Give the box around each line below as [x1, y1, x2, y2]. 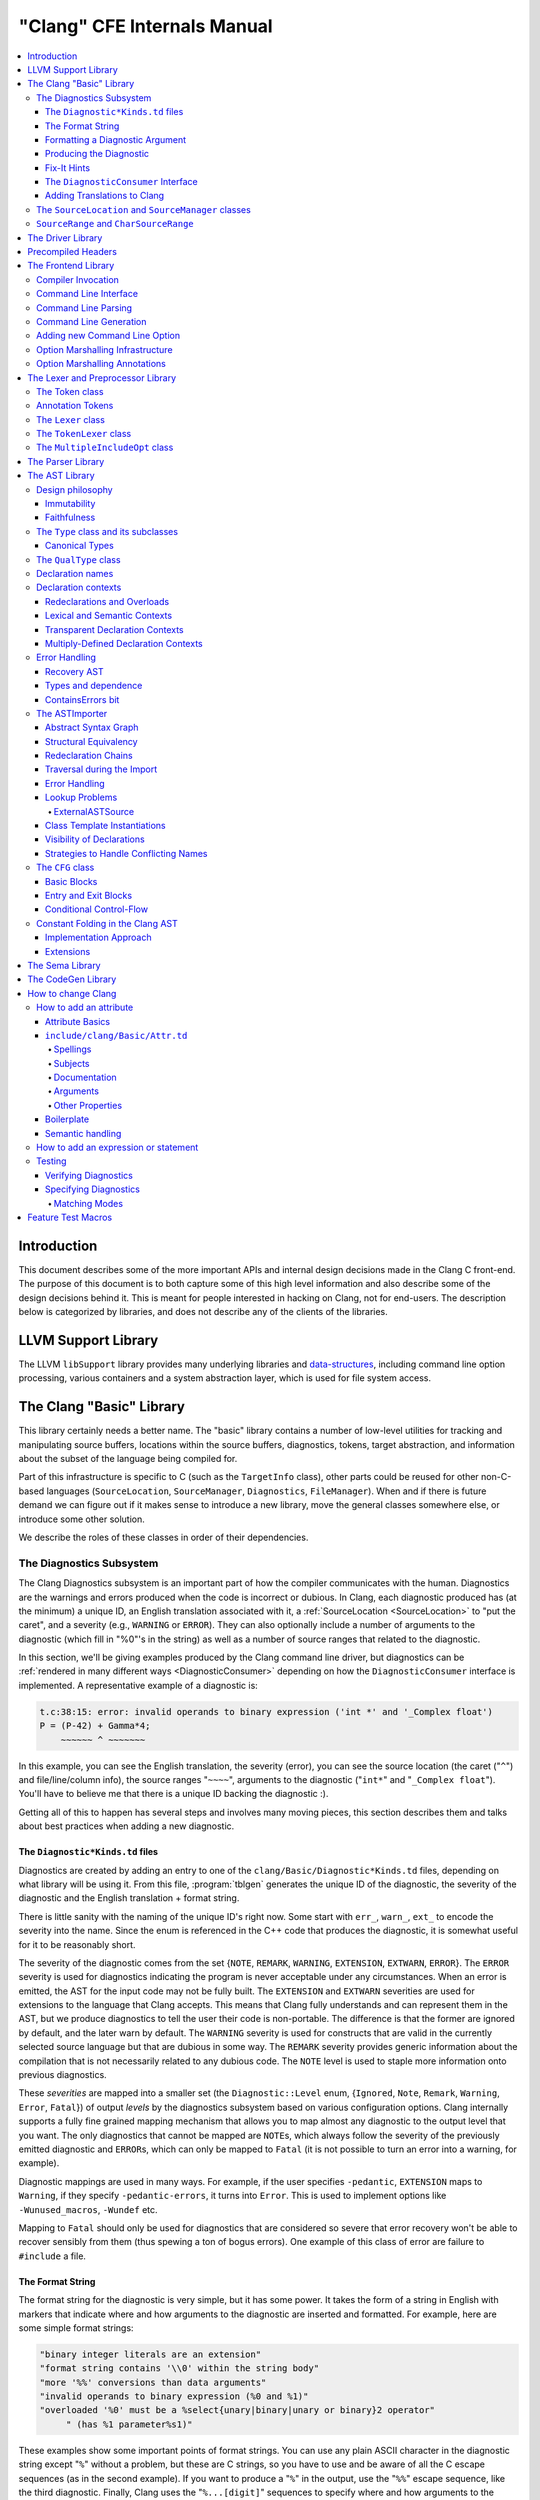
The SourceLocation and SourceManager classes [36, 203, 252, 215]
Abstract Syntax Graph [45, 721, 139, 734]
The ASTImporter [36, 707, 108, 719]
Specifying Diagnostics [45, 1183, 140, 1195]
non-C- [480, 1471, 512, 1483]
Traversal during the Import [45, 763, 158, 775]
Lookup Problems [45, 791, 118, 804]
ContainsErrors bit [45, 693, 120, 705]
